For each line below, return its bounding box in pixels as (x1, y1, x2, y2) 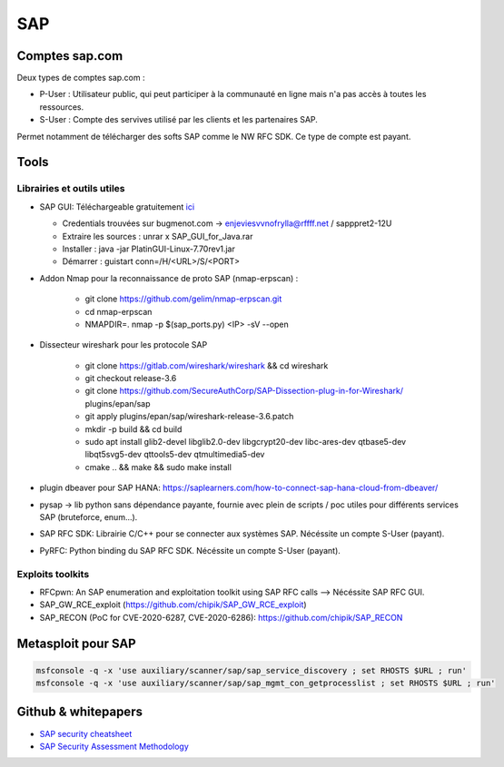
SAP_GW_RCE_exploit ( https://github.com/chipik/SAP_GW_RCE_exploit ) (39, 599, 308, 610)
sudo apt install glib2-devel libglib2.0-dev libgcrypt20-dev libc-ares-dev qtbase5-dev (84, 437, 407, 447)
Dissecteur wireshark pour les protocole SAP (39, 339, 208, 350)
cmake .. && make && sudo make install (84, 461, 232, 472)
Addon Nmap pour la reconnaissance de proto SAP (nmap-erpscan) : (39, 272, 299, 283)
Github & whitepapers (16, 704, 143, 720)
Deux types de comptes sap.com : (16, 73, 145, 84)
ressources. (39, 101, 84, 113)
